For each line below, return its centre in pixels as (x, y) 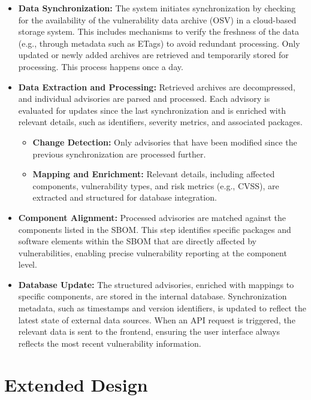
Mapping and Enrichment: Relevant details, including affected (154, 174)
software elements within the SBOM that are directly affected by (137, 241)
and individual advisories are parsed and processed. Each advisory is (144, 99)
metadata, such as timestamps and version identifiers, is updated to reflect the (162, 308)
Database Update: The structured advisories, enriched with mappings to (156, 284)
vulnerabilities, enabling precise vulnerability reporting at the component (153, 252)
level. (28, 264)
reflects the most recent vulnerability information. (110, 343)
